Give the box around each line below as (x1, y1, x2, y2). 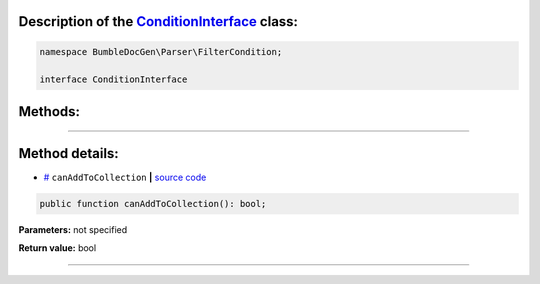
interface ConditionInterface (39, 74, 188, 85)
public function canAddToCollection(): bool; (39, 198, 267, 209)
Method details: (18, 145, 119, 162)
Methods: (18, 103, 80, 120)
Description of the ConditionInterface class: (18, 13, 299, 30)
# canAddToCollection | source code (43, 171, 207, 183)
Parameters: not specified (18, 223, 128, 235)
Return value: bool (18, 242, 97, 254)
